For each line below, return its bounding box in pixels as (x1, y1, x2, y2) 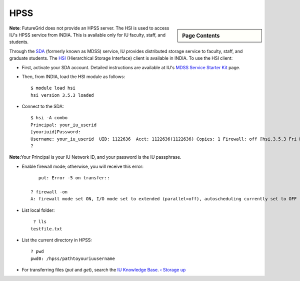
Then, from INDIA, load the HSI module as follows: (21, 73, 125, 80)
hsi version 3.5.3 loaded (30, 92, 94, 98)
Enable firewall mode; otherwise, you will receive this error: (21, 163, 144, 169)
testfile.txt (30, 226, 62, 231)
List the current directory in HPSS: (21, 237, 92, 243)
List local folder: (21, 207, 55, 213)
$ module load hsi (30, 85, 76, 91)
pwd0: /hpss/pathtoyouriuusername (30, 255, 115, 261)
